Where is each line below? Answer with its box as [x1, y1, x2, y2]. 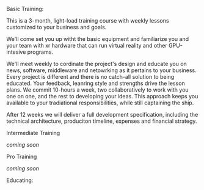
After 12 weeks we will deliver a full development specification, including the [6, 111, 199, 118]
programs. [27, 48, 54, 56]
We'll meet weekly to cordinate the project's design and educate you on [6, 60, 188, 67]
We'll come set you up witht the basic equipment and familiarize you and [6, 35, 189, 42]
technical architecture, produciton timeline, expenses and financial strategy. [6, 117, 197, 125]
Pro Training [6, 153, 37, 160]
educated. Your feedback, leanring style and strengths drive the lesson [6, 79, 185, 87]
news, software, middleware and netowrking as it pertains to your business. [6, 67, 197, 74]
